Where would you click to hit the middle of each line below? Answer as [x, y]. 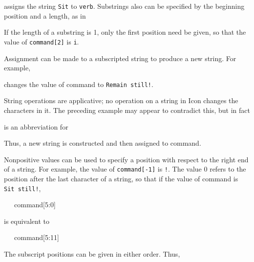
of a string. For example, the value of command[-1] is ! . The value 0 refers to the [125, 169]
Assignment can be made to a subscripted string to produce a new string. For [120, 58]
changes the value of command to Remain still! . [79, 84]
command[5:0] [35, 205]
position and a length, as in [45, 15]
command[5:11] [36, 237]
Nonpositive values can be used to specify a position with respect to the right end [126, 159]
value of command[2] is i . [42, 41]
